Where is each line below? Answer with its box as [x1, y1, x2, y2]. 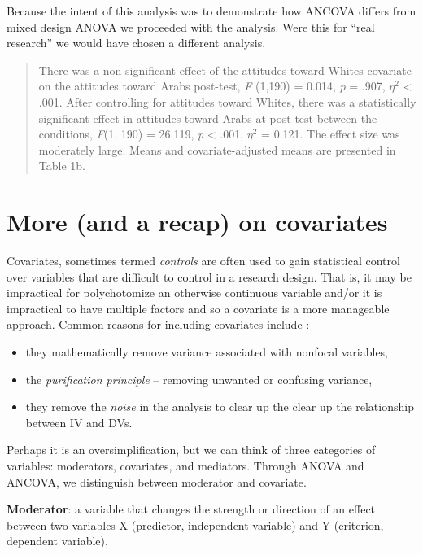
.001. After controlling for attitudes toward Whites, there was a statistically [38, 93, 416, 110]
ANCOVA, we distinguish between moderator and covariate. [7, 473, 307, 490]
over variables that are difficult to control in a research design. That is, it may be [7, 268, 412, 285]
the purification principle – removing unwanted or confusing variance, [25, 370, 373, 387]
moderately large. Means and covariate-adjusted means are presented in [38, 141, 396, 158]
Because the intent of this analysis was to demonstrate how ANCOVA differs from [7, 2, 416, 19]
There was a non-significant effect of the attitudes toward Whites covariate [38, 61, 412, 78]
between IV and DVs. [25, 413, 133, 430]
